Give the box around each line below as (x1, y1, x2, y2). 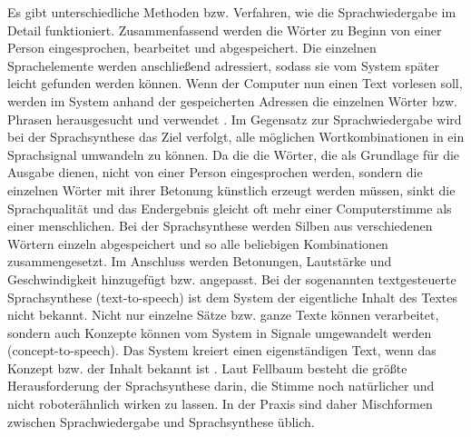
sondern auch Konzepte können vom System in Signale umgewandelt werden (7, 323, 432, 342)
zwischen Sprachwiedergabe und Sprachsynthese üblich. (7, 412, 315, 431)
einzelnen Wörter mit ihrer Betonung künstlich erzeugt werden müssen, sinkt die (7, 180, 456, 199)
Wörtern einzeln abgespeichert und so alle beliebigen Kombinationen (7, 233, 388, 253)
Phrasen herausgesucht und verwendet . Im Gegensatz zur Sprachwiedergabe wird (7, 109, 462, 128)
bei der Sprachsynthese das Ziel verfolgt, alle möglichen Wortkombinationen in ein (7, 127, 465, 146)
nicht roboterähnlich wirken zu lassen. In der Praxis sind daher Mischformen (7, 394, 433, 413)
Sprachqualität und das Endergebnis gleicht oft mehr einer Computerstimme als (7, 198, 452, 217)
